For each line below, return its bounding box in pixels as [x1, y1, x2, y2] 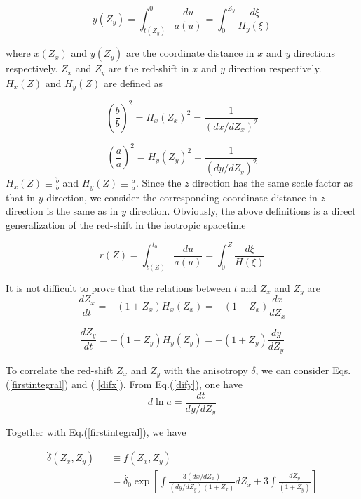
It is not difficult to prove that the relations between [6, 280, 231, 295]
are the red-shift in [108, 61, 189, 76]
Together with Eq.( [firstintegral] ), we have [6, 425, 186, 439]
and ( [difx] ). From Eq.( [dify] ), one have [71, 377, 243, 392]
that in [6, 189, 36, 204]
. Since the [135, 175, 182, 190]
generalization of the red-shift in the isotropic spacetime [6, 217, 246, 232]
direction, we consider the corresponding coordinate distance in [46, 189, 318, 204]
